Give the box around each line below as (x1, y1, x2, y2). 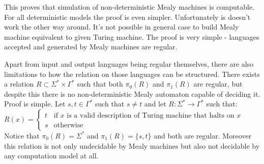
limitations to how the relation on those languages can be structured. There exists (4, 68, 260, 79)
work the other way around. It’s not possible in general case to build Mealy (4, 21, 239, 32)
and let (144, 98, 166, 109)
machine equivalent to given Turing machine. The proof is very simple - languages (4, 31, 259, 42)
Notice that (4, 130, 40, 141)
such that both (77, 78, 123, 89)
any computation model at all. (4, 150, 99, 161)
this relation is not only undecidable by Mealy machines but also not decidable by (4, 140, 260, 151)
